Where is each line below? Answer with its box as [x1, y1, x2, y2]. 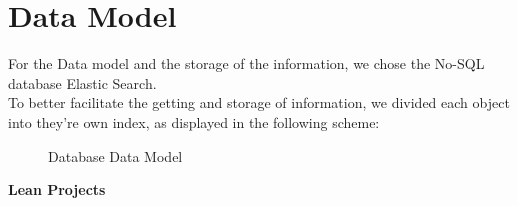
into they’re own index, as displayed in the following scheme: [8, 111, 380, 132]
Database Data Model [48, 145, 183, 166]
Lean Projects [8, 179, 106, 200]
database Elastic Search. [8, 72, 157, 93]
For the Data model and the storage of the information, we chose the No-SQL [8, 53, 485, 74]
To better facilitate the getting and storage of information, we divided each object [8, 92, 510, 113]
